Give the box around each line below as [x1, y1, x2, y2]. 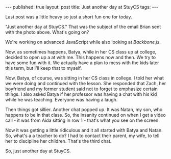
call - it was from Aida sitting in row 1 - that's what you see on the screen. [5, 117, 160, 123]
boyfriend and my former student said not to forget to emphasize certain [5, 86, 158, 92]
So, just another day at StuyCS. [5, 148, 71, 154]
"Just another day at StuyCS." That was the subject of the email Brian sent [5, 24, 161, 30]
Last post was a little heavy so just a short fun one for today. [5, 14, 132, 20]
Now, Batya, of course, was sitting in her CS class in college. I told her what [5, 75, 164, 81]
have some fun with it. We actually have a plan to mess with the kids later [5, 60, 159, 66]
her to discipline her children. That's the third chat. [5, 138, 112, 144]
